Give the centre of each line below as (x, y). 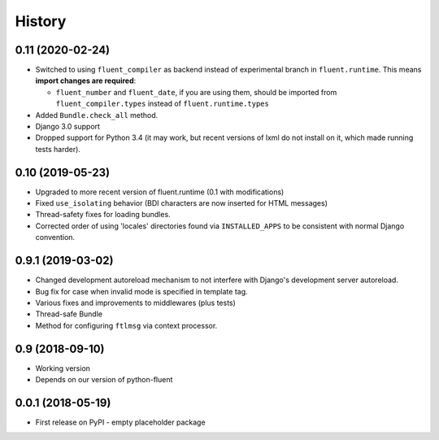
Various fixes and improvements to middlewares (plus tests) (135, 303)
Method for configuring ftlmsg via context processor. (126, 325)
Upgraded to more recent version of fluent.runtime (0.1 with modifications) (160, 192)
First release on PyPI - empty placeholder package (121, 422)
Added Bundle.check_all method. (97, 115)
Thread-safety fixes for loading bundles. (103, 215)
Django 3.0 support (68, 127)
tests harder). (58, 149)
